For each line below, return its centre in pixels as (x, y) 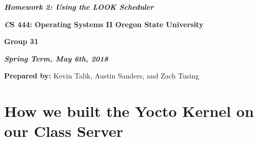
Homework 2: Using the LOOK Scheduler (79, 7)
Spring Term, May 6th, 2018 (56, 58)
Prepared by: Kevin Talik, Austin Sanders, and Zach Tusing (102, 76)
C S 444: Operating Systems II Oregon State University (104, 24)
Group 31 (21, 41)
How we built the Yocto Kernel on (129, 111)
